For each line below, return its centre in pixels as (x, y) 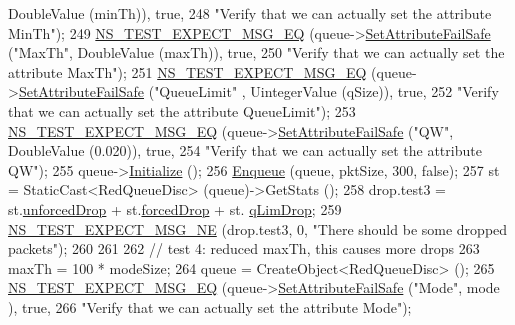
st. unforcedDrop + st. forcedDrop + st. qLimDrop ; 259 (175, 208)
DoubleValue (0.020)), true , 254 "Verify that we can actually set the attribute (245, 150)
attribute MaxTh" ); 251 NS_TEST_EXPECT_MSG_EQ (187, 71)
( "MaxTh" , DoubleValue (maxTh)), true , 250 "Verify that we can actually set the (256, 52)
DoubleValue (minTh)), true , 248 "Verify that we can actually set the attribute (250, 13)
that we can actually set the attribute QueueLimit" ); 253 (182, 110)
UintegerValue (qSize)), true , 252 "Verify (374, 91)
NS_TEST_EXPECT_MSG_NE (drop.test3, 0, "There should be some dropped (258, 228)
